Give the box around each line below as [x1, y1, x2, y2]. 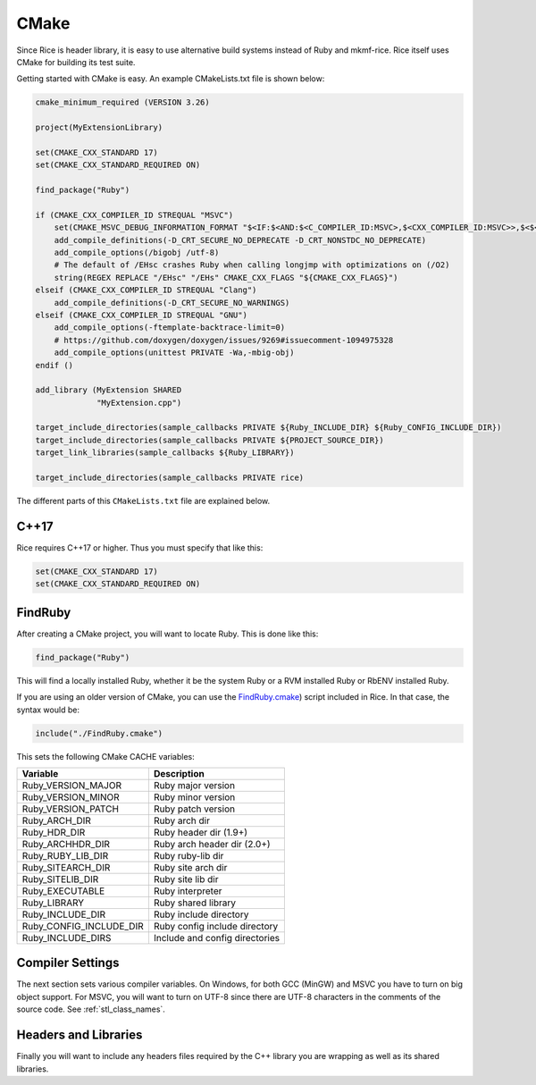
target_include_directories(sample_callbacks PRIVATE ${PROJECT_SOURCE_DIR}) [35, 434, 384, 445]
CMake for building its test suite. [16, 56, 136, 67]
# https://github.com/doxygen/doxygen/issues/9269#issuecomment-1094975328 [54, 335, 394, 345]
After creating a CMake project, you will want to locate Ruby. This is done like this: [16, 628, 319, 639]
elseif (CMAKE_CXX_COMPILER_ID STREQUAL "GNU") [35, 309, 247, 320]
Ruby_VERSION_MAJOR [21, 778, 122, 791]
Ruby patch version [153, 803, 236, 815]
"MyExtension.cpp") [96, 398, 182, 408]
